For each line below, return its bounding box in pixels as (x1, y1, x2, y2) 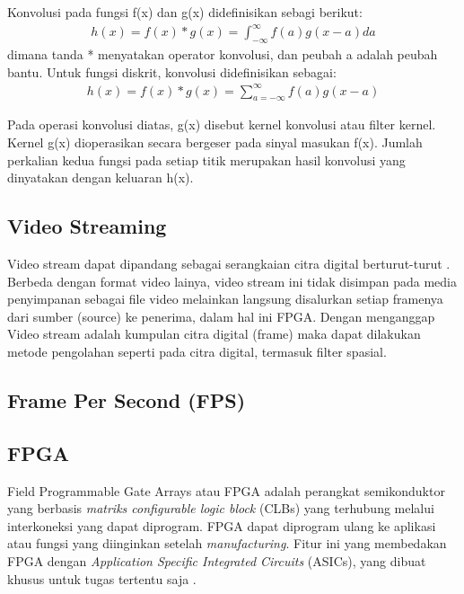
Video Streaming (7, 212, 167, 240)
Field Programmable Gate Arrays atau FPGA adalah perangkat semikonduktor (7, 481, 445, 500)
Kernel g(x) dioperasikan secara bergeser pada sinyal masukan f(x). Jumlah (7, 133, 423, 152)
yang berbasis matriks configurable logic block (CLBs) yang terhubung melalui (7, 499, 434, 518)
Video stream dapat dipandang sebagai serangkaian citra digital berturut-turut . (7, 254, 451, 273)
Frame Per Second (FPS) (7, 386, 246, 413)
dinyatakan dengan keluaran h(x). (7, 168, 194, 187)
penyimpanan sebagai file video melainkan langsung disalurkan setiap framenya (7, 289, 443, 308)
